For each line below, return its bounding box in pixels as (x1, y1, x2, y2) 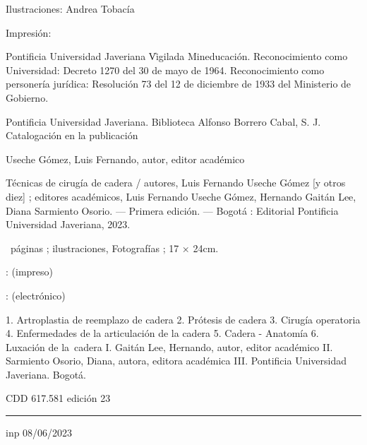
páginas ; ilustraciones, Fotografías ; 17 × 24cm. (10, 240, 219, 255)
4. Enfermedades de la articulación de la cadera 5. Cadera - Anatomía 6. (6, 326, 319, 340)
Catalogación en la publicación (6, 128, 138, 143)
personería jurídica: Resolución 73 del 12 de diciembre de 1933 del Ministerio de (6, 76, 351, 91)
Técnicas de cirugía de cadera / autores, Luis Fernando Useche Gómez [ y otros (6, 175, 346, 190)
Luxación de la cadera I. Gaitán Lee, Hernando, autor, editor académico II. (6, 339, 333, 354)
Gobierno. (6, 90, 49, 105)
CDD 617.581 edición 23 (6, 391, 111, 405)
